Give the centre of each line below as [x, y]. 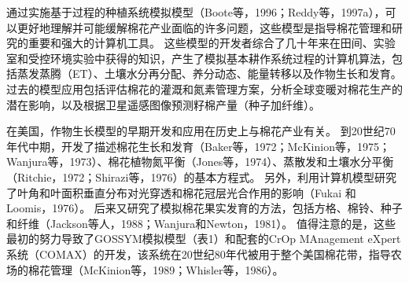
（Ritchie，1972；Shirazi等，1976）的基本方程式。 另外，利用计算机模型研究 [202, 176]
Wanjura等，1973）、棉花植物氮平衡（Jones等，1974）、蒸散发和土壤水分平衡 [200, 162]
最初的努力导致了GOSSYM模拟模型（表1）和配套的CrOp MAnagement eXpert [204, 239]
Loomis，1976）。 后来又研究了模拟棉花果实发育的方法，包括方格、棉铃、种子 [204, 208]
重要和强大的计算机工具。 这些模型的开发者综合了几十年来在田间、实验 [212, 43]
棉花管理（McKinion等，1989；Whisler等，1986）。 [156, 269]
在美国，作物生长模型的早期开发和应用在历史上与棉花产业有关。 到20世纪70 [201, 131]
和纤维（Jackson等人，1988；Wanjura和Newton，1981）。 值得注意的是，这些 [201, 223]
